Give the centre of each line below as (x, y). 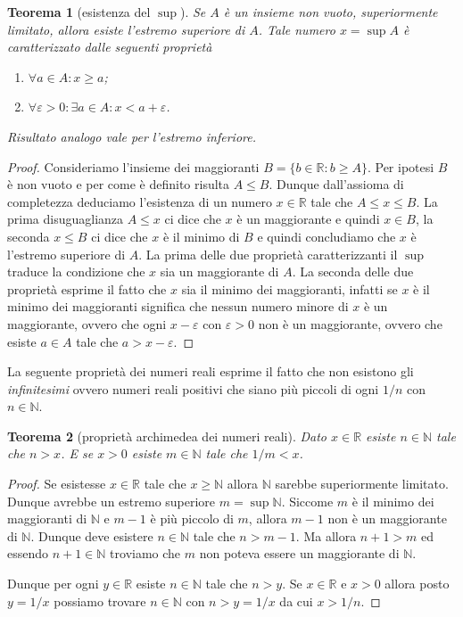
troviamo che (145, 553)
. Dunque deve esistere (92, 535)
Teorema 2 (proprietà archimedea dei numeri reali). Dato (167, 436)
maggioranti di (47, 518)
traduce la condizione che (76, 271)
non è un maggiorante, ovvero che (350, 323)
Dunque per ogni (53, 584)
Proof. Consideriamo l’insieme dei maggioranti (133, 166)
